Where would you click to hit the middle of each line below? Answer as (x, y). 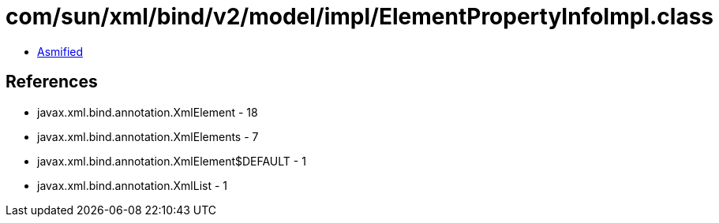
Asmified (60, 51)
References (52, 82)
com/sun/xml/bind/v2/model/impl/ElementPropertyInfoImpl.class (360, 17)
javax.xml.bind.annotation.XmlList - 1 (133, 185)
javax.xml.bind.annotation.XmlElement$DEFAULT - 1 (172, 161)
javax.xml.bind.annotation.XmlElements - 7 (148, 136)
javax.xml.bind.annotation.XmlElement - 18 (148, 112)
